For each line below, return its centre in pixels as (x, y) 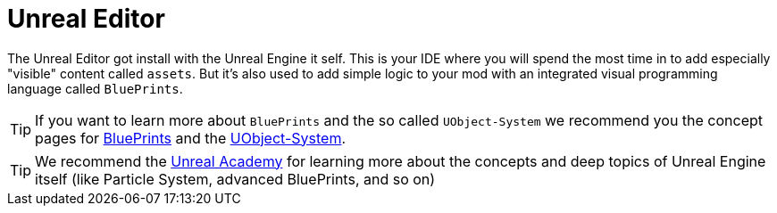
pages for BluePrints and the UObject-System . (191, 138)
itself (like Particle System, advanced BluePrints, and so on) (235, 179)
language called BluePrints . (95, 88)
